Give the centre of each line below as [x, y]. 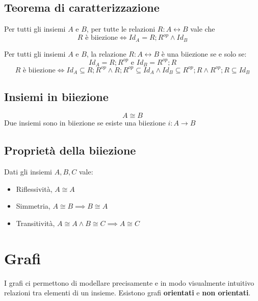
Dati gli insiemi [28, 172]
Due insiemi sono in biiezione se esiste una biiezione [85, 123]
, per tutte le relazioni [121, 29]
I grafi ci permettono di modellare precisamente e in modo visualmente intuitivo [129, 282]
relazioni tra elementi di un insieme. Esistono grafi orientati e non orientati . [127, 293]
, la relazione [106, 53]
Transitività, [35, 223]
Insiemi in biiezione [56, 96]
